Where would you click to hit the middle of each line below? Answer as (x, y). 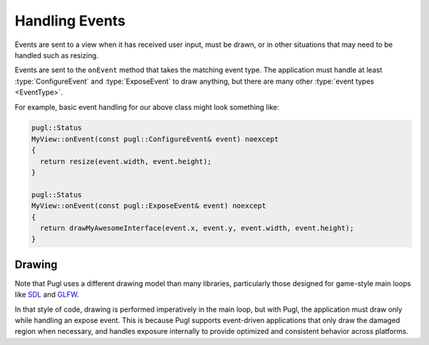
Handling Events (70, 21)
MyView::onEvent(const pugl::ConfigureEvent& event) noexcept (155, 139)
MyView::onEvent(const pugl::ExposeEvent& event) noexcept (149, 206)
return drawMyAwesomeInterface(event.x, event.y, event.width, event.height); (197, 228)
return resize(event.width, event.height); (126, 161)
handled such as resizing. (57, 55)
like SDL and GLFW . (47, 295)
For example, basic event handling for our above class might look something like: (147, 107)
